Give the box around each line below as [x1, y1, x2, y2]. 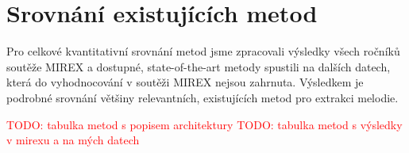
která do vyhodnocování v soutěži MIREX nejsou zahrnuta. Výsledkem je [6, 74, 364, 90]
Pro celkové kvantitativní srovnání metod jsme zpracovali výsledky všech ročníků [6, 43, 400, 59]
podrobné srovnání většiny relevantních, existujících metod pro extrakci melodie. [6, 89, 399, 105]
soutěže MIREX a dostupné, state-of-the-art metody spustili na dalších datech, [6, 58, 391, 75]
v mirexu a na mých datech [6, 132, 140, 148]
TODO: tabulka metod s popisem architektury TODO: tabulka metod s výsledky [6, 116, 403, 132]
